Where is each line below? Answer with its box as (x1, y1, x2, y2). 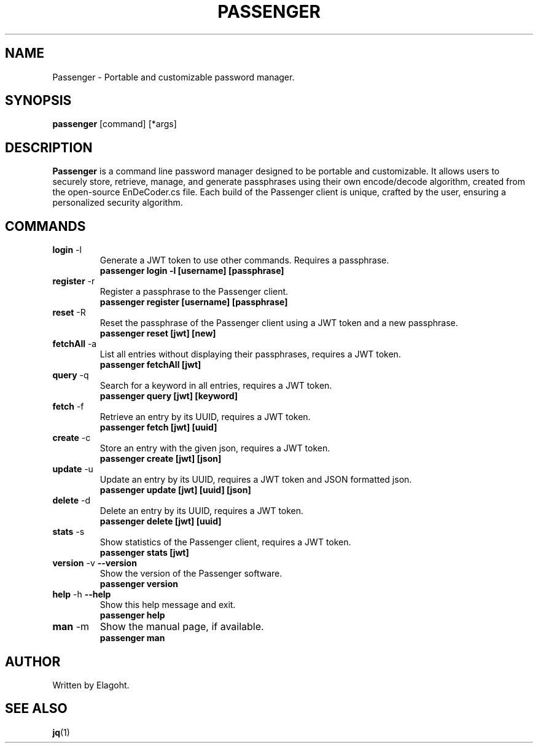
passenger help (99, 610, 165, 621)
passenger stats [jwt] (99, 547, 189, 558)
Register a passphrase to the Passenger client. (99, 286, 289, 297)
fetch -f (52, 401, 84, 412)
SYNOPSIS (5, 93, 72, 109)
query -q (52, 370, 89, 381)
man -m (52, 620, 90, 633)
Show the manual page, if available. (99, 620, 264, 633)
